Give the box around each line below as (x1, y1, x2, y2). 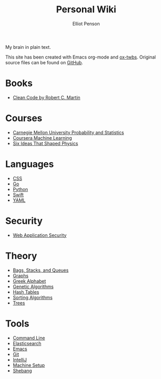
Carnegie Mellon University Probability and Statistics (12, 129, 124, 136)
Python (12, 186, 28, 192)
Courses (5, 112, 43, 124)
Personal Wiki (56, 4, 116, 15)
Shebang (12, 367, 32, 373)
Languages (5, 158, 54, 170)
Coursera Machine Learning (12, 135, 72, 141)
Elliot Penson (72, 21, 100, 27)
